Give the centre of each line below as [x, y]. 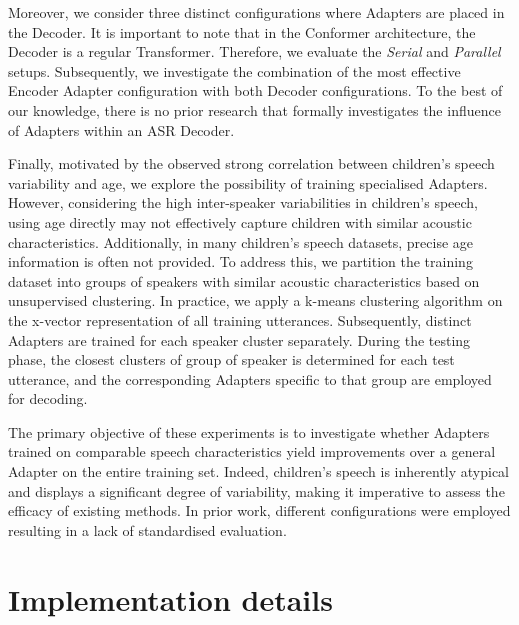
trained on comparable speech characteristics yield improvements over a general [252, 451]
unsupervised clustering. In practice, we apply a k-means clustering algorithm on [255, 300]
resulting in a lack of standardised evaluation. [147, 529]
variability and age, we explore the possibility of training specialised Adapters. [248, 182]
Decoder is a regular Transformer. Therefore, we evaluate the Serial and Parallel [254, 51]
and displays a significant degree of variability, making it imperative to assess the [256, 490]
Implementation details [170, 598]
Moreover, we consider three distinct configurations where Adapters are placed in [256, 12]
